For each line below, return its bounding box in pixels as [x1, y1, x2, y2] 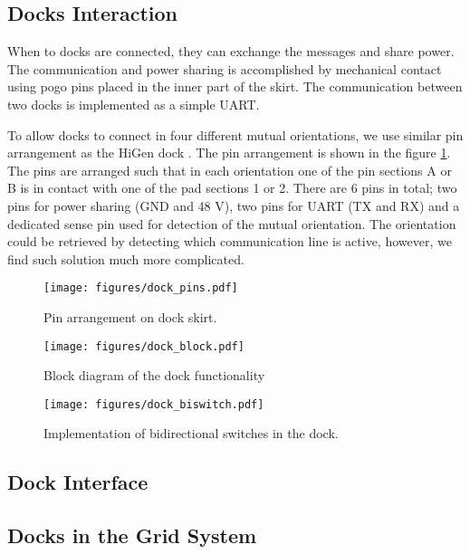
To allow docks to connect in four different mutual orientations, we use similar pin [7, 125, 464, 144]
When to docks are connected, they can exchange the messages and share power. [7, 42, 455, 61]
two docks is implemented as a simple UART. [7, 94, 260, 113]
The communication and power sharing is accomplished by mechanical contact [7, 59, 442, 78]
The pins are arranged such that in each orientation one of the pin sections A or [7, 160, 452, 179]
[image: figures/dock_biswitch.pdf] [43, 397, 264, 411]
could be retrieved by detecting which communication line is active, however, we [7, 232, 452, 251]
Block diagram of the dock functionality [43, 366, 265, 385]
